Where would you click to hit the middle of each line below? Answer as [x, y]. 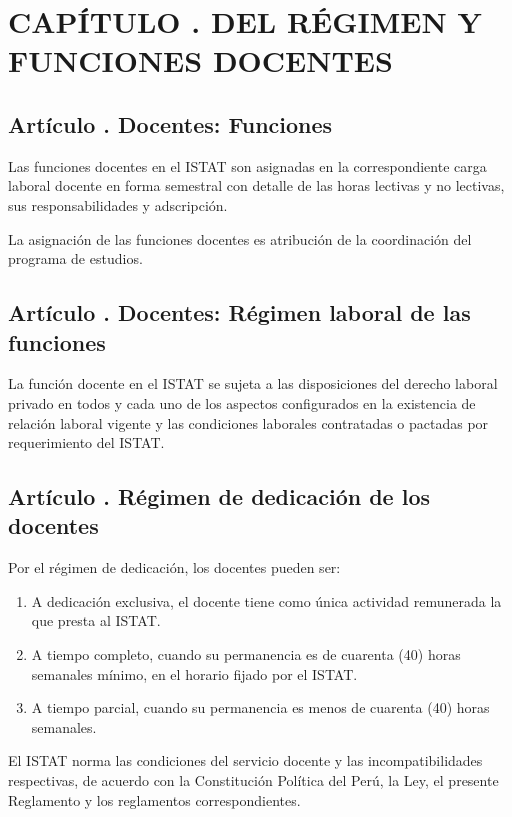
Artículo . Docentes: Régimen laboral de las [239, 312]
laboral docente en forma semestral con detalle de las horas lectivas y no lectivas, [256, 185]
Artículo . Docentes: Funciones [170, 123]
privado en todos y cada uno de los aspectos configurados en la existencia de [242, 402]
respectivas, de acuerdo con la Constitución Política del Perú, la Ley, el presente [253, 780]
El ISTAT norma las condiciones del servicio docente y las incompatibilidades [245, 760]
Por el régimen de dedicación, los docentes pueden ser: [174, 567]
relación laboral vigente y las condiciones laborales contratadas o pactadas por [248, 422]
